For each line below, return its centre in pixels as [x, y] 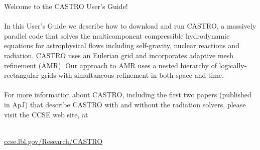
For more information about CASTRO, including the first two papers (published [128, 95]
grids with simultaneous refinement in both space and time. [132, 75]
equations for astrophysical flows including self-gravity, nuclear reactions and [122, 45]
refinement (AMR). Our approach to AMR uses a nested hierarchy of [110, 65]
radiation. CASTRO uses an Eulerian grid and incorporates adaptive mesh [119, 55]
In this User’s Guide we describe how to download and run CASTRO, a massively [130, 26]
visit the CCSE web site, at [46, 114]
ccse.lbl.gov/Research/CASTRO [53, 141]
